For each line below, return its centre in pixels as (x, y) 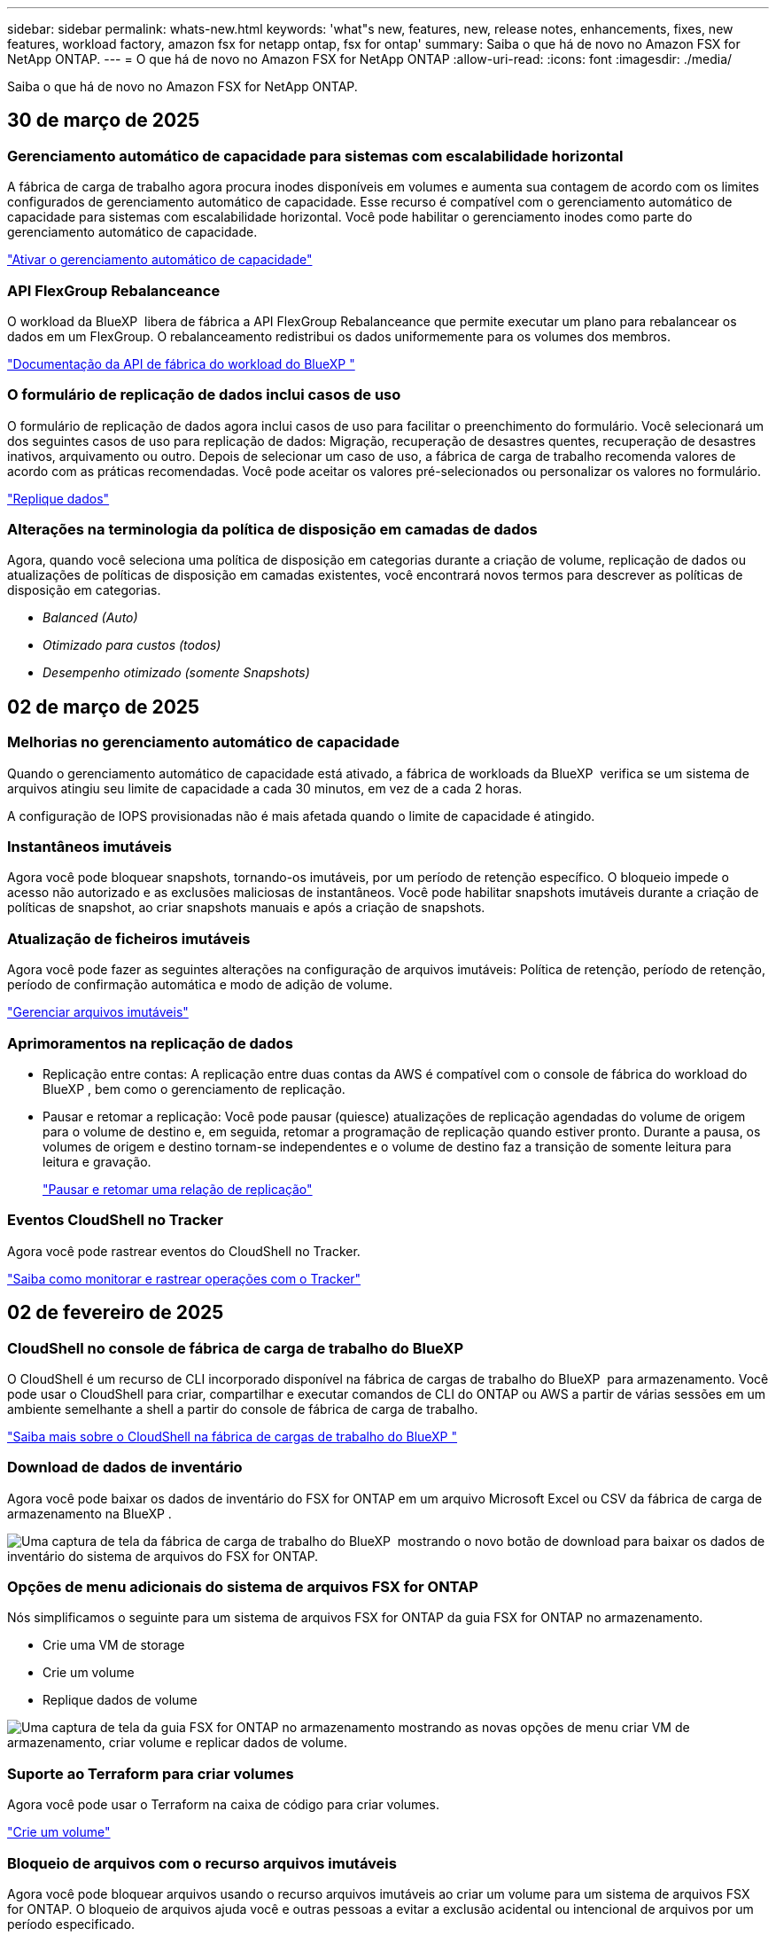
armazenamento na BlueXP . (89, 1513)
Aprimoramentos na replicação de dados (150, 1043)
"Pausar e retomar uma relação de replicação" (178, 1189)
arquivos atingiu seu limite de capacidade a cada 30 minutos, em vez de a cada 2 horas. (265, 788)
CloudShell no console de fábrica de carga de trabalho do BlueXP (236, 1348)
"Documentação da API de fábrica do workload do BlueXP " (181, 363)
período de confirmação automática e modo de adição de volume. (200, 985)
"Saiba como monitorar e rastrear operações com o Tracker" (184, 1278)
